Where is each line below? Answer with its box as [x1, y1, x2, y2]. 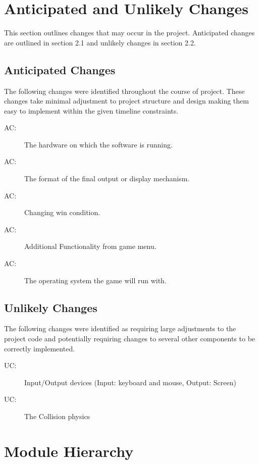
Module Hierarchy [4, 440, 134, 461]
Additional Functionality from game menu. [24, 241, 157, 251]
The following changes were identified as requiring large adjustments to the [4, 323, 236, 334]
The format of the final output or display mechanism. [24, 173, 190, 184]
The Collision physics [24, 411, 90, 421]
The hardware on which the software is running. [24, 139, 173, 149]
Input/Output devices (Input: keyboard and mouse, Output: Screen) [24, 377, 236, 387]
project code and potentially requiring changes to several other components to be [4, 333, 255, 344]
